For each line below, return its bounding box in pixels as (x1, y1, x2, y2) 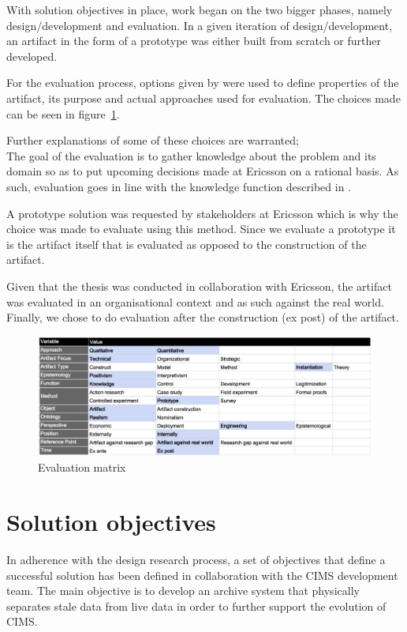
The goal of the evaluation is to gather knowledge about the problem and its (6, 147, 376, 164)
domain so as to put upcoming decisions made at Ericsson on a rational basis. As (6, 163, 399, 179)
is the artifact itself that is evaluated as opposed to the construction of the (6, 235, 367, 252)
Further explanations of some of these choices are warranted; (6, 132, 299, 149)
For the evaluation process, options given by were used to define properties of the (6, 74, 399, 91)
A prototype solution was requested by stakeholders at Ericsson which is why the (6, 205, 398, 221)
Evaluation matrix (38, 459, 126, 476)
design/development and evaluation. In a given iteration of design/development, (6, 17, 393, 33)
